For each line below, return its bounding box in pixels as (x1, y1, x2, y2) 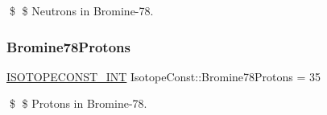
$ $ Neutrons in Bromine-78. (9, 2, 154, 18)
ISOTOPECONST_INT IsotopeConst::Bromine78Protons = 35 (6, 68, 321, 84)
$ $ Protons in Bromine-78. (9, 95, 147, 112)
